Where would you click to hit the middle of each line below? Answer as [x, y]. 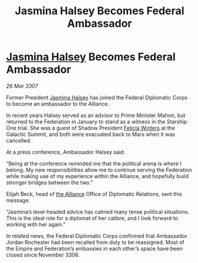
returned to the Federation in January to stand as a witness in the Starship [97, 121]
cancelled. [19, 140]
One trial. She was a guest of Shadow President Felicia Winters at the [91, 128]
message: [18, 200]
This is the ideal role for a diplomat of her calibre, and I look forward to [92, 218]
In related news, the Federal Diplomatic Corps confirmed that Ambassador [97, 236]
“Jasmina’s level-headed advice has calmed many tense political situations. [98, 211]
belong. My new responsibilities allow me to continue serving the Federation [99, 170]
